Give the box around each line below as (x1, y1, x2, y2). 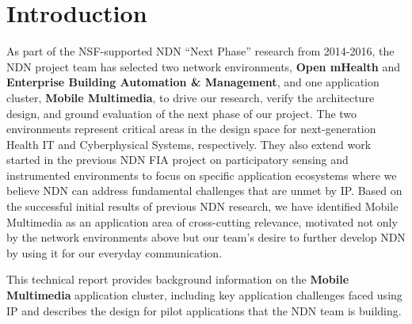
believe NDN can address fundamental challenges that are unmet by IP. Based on (6, 182, 402, 199)
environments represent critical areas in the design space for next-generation (6, 120, 376, 137)
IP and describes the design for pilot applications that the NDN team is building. (6, 302, 402, 318)
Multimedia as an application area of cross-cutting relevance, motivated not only (6, 213, 398, 230)
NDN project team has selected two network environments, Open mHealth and (6, 58, 400, 74)
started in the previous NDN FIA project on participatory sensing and (6, 151, 349, 168)
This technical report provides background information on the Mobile (6, 271, 349, 288)
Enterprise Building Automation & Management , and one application (6, 74, 380, 90)
